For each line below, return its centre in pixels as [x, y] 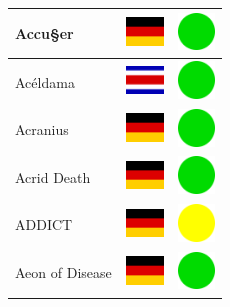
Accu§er [44, 32]
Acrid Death [53, 176]
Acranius [42, 129]
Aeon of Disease [63, 272]
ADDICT [44, 224]
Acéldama [45, 81]
